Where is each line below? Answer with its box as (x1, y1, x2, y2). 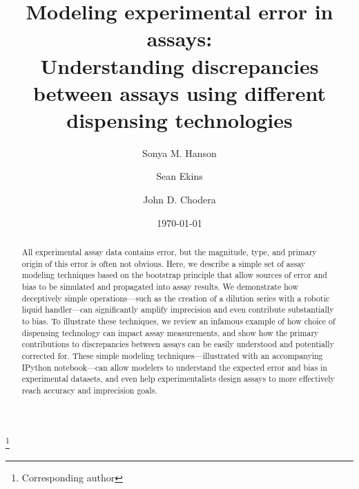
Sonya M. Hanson (142, 145, 217, 160)
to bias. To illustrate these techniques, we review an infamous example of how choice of (21, 315, 336, 326)
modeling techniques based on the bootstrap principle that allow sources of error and (21, 269, 327, 281)
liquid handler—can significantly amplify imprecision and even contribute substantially (21, 304, 334, 315)
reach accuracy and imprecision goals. (21, 384, 157, 396)
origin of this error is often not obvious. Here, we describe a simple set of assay (21, 257, 306, 269)
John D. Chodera (143, 192, 216, 207)
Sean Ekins (156, 169, 203, 183)
